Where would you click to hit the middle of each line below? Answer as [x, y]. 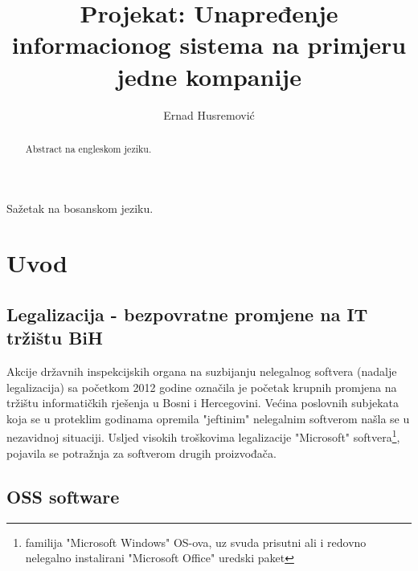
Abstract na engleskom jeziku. [88, 148]
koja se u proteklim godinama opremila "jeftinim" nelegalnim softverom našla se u [208, 418]
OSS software [63, 496]
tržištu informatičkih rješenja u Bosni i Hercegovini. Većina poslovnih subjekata [203, 403]
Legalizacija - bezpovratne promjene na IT [187, 314]
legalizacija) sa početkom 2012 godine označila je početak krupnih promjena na [202, 387]
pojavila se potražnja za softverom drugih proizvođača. [141, 453]
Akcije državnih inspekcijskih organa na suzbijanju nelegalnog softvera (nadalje [202, 371]
